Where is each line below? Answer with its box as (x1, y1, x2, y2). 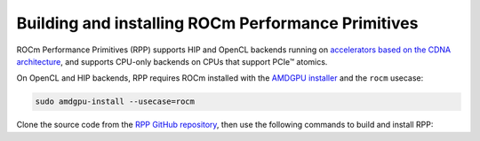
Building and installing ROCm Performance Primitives (16, 13, 419, 33)
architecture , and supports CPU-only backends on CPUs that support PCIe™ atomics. (16, 56, 328, 67)
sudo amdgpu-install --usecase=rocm (35, 97, 196, 106)
